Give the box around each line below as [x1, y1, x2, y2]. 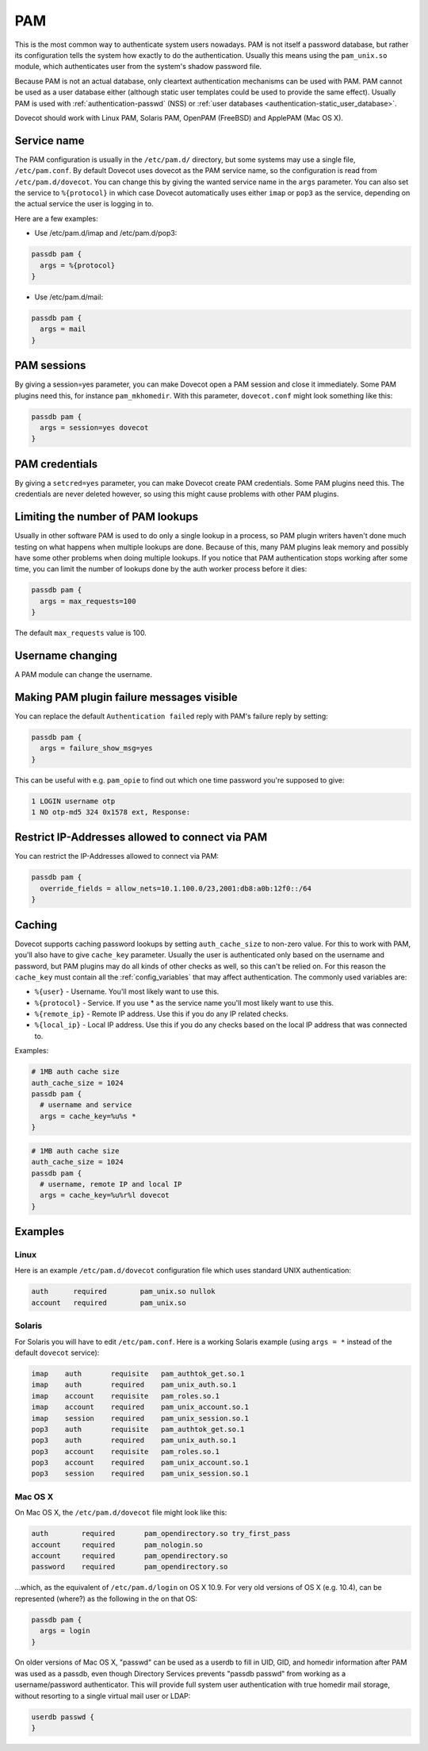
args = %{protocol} [40, 260, 116, 270]
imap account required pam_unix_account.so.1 [31, 1403, 249, 1412]
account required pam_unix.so [31, 1298, 186, 1307]
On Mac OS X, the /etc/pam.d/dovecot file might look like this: [14, 1508, 227, 1518]
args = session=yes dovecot [40, 423, 149, 432]
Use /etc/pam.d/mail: [34, 292, 104, 302]
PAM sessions [14, 359, 86, 372]
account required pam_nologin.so [31, 1540, 204, 1549]
